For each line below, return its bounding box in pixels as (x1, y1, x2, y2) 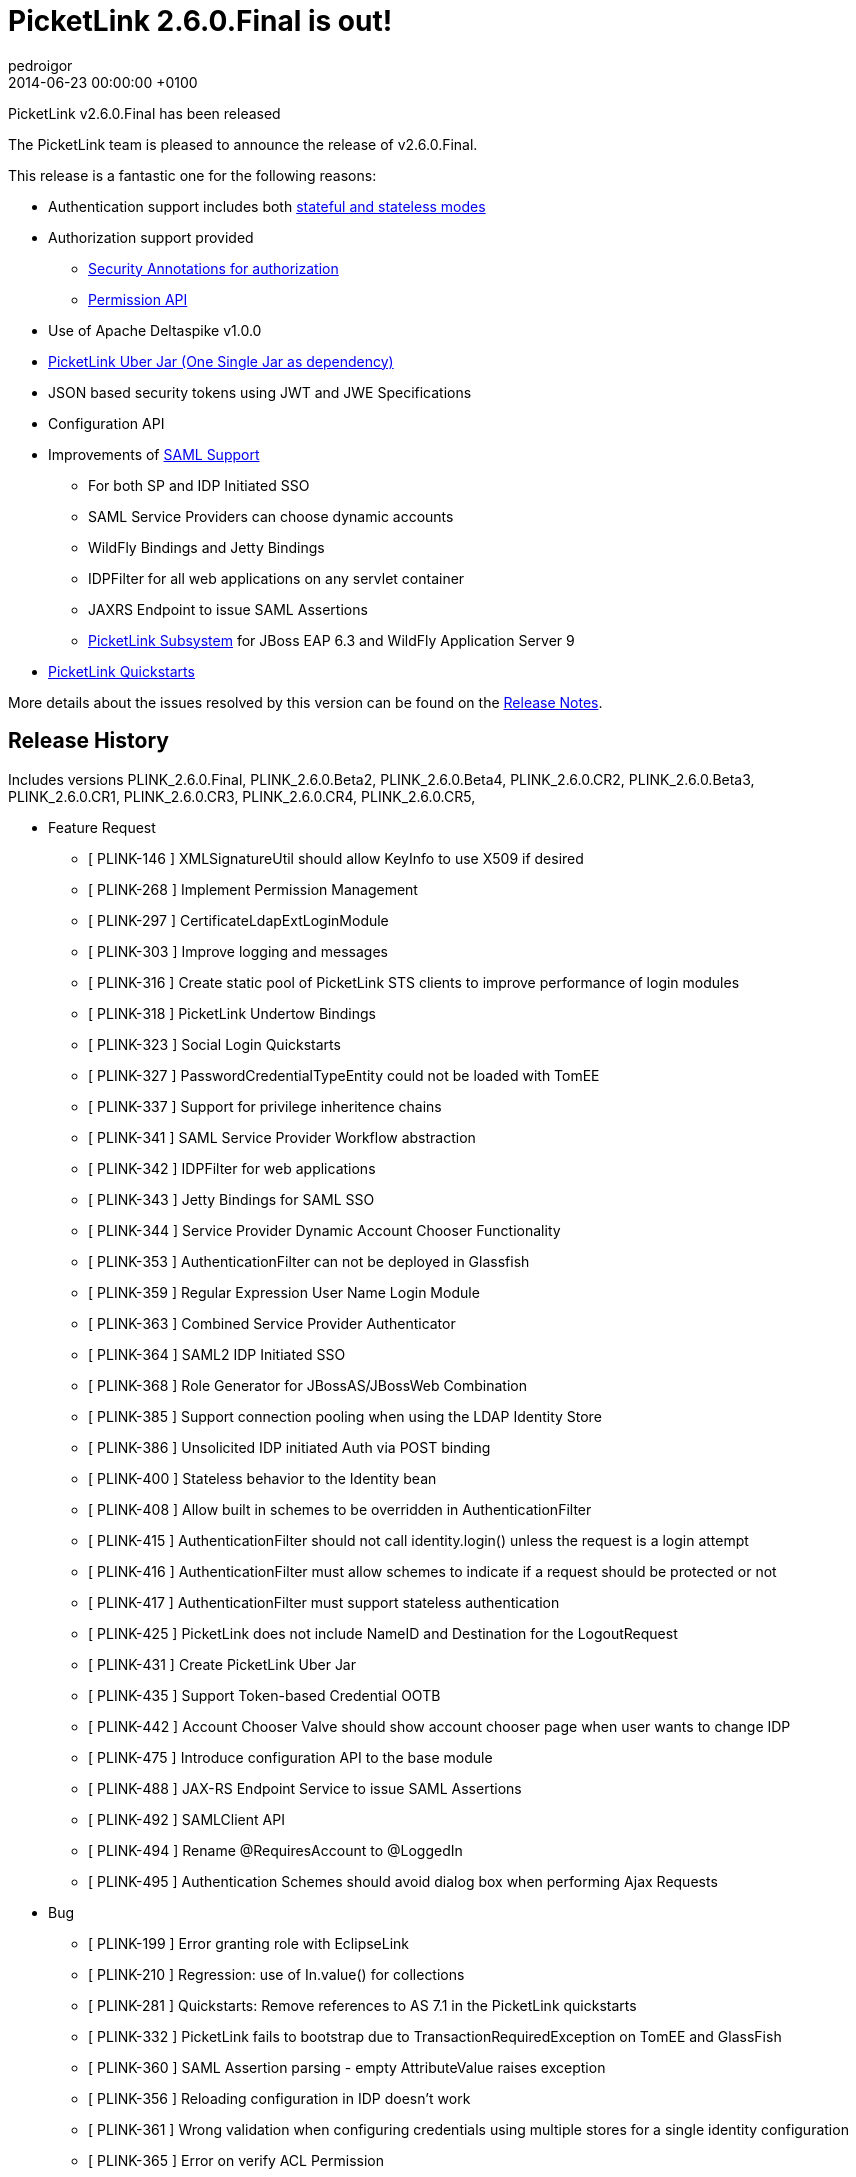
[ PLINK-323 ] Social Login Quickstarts (88, 1035, 341, 1053)
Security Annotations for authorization (88, 259, 339, 277)
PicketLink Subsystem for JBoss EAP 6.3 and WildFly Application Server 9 (88, 631, 575, 649)
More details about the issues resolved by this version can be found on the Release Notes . (8, 693, 603, 711)
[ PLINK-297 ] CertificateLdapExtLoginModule (88, 911, 389, 929)
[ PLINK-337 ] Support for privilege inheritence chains (88, 1097, 442, 1115)
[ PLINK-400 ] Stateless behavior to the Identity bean (88, 1469, 437, 1487)
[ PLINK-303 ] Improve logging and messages (88, 942, 388, 960)
